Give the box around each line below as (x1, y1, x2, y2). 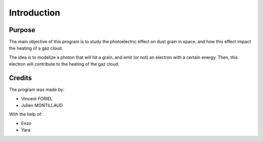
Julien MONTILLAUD (21, 102, 63, 108)
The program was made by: (9, 87, 64, 92)
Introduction (9, 7, 60, 18)
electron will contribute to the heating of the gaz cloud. (9, 61, 119, 67)
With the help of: (9, 111, 42, 117)
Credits (9, 74, 32, 82)
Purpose (9, 26, 36, 34)
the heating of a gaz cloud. (9, 45, 63, 51)
